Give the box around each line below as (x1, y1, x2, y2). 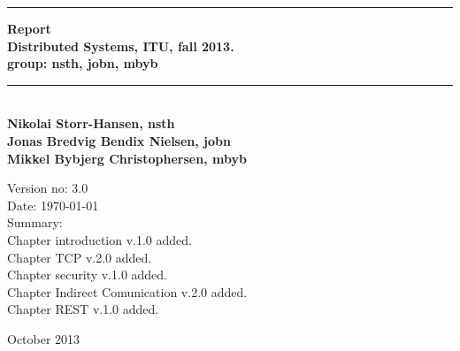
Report (7, 19, 51, 37)
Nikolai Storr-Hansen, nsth (7, 114, 175, 133)
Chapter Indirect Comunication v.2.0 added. (7, 282, 248, 301)
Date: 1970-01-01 (7, 195, 99, 214)
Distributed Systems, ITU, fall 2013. (7, 36, 234, 55)
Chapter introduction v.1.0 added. (7, 230, 192, 248)
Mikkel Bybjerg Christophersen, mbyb (7, 149, 247, 167)
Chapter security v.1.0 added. (7, 265, 168, 284)
